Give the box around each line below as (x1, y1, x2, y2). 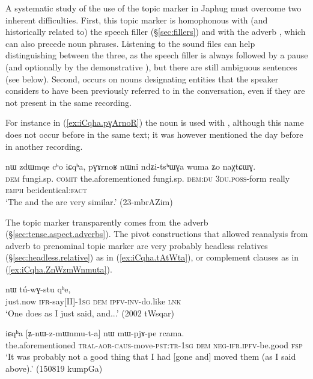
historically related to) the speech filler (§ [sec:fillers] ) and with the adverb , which (5, 25, 306, 38)
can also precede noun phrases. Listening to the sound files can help (5, 37, 255, 49)
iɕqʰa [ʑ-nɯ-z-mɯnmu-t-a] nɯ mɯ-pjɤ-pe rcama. (5, 327, 184, 339)
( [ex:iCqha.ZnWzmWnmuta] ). (5, 262, 112, 275)
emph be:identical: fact (5, 183, 87, 196)
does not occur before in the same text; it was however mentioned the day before (5, 128, 303, 140)
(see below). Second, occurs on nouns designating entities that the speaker (5, 72, 279, 85)
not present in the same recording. (5, 96, 132, 108)
